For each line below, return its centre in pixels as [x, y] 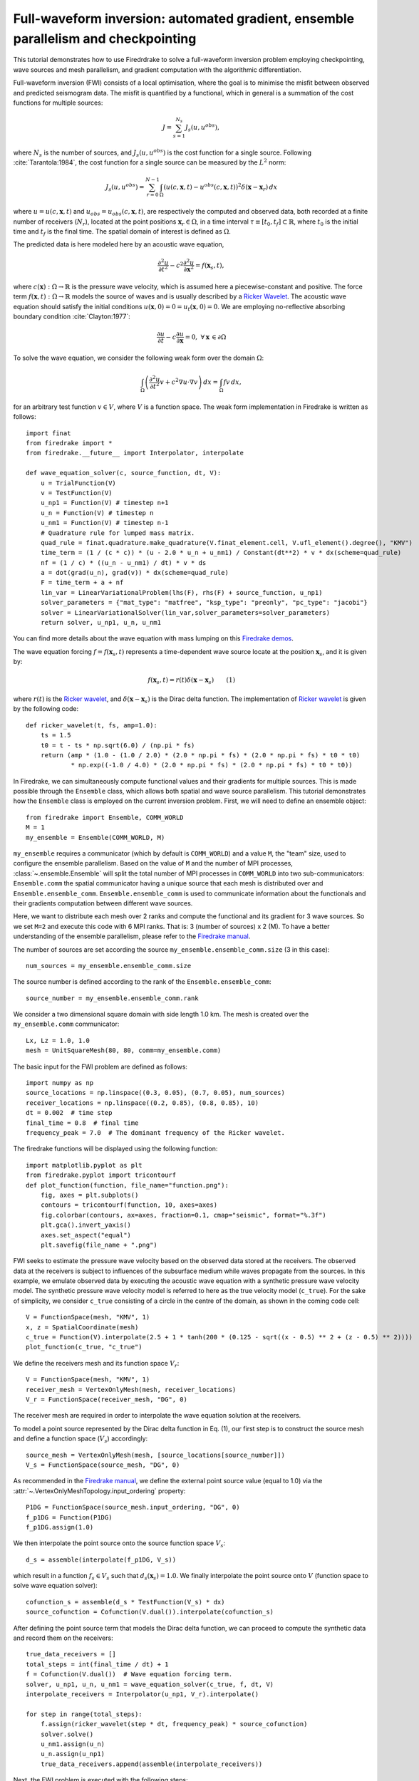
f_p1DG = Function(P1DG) [69, 1517]
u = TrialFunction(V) [78, 483]
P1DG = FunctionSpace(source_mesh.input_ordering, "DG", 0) [133, 1507]
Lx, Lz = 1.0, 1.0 [58, 1040]
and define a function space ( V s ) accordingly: [81, 1439]
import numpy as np [60, 1083]
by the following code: [46, 709]
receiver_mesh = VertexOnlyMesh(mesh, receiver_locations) [131, 1390]
